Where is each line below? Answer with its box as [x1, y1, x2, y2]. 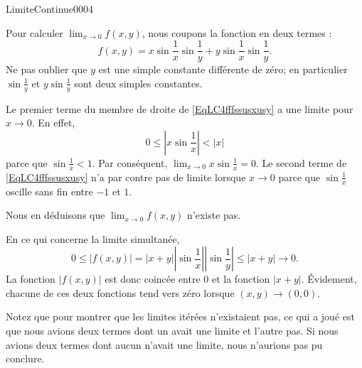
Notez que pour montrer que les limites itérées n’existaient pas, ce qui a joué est [6, 309, 355, 324]
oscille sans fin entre [6, 183, 93, 198]
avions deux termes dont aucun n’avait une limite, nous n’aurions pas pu [6, 337, 323, 352]
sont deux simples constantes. [74, 75, 203, 90]
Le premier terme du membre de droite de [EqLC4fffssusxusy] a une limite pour [6, 101, 353, 116]
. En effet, [31, 115, 75, 130]
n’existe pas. [187, 207, 241, 222]
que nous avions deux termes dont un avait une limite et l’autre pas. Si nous [6, 323, 339, 338]
